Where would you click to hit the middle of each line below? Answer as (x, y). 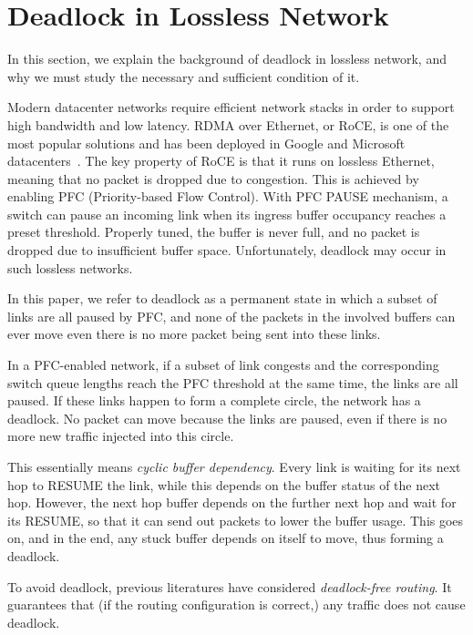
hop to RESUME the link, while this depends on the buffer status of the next (224, 484)
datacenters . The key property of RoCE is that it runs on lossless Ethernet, (221, 161)
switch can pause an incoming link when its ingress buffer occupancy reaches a (227, 214)
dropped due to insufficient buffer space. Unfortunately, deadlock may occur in (227, 250)
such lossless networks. (70, 267)
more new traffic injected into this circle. (121, 436)
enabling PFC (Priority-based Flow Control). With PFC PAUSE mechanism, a (228, 196)
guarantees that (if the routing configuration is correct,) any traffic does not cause (236, 604)
